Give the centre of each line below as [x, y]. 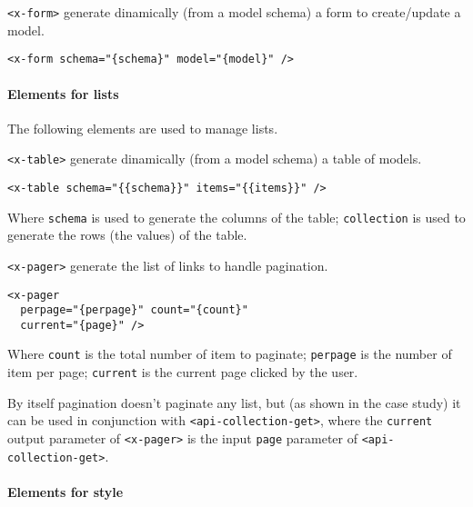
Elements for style [65, 491]
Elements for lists [63, 93]
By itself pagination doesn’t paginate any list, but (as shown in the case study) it [234, 402]
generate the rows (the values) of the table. [127, 235]
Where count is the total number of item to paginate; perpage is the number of [230, 354]
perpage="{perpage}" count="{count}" [134, 310]
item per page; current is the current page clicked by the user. [183, 372]
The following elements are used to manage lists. [143, 128]
